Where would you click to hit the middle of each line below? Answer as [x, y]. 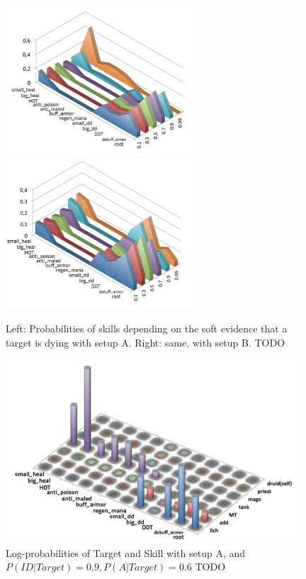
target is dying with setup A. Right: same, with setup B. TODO [146, 342]
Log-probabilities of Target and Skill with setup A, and [126, 552]
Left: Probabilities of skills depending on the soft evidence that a [147, 328]
